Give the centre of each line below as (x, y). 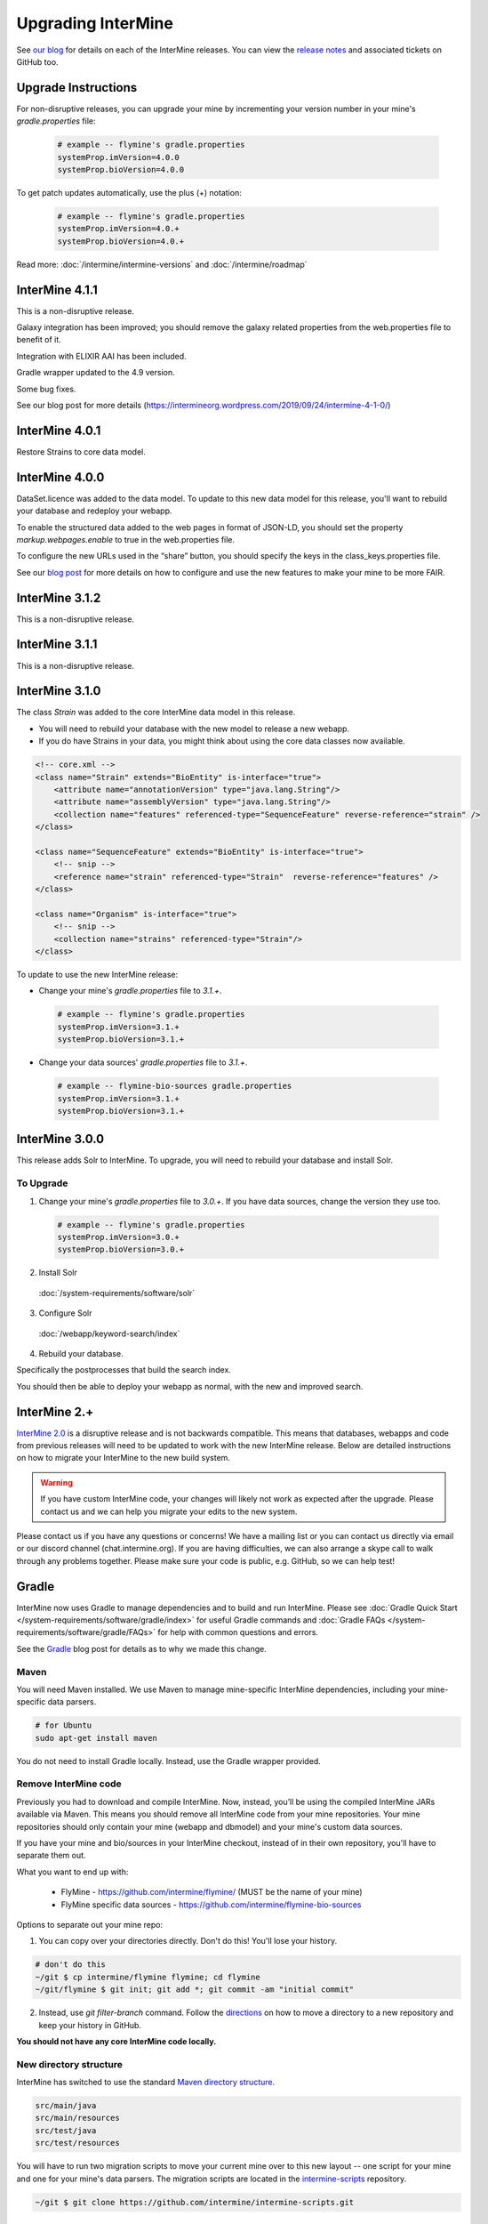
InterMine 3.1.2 (59, 597)
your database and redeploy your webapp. (94, 511)
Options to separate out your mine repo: (90, 1924)
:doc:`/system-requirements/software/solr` (117, 1293)
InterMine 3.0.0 (60, 1139)
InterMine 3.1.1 (57, 645)
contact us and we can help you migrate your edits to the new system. (169, 1511)
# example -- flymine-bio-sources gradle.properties (175, 1086)
